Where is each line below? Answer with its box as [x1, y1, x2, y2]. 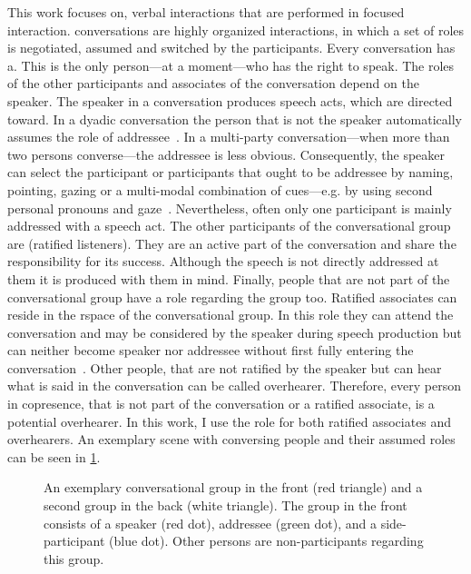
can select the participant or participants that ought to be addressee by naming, [7, 163, 454, 182]
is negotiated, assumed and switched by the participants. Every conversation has [7, 38, 456, 57]
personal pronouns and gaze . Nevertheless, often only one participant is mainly [7, 198, 452, 217]
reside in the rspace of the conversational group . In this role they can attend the [7, 305, 454, 324]
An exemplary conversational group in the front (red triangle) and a [44, 478, 423, 497]
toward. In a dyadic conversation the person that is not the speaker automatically [7, 109, 463, 128]
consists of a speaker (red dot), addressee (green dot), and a [44, 513, 377, 532]
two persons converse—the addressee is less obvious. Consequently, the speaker [7, 144, 446, 163]
